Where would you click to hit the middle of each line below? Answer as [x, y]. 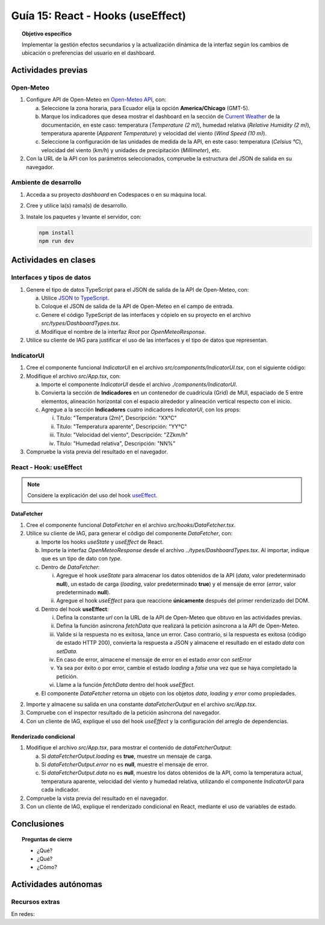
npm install [57, 232]
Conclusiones [38, 824]
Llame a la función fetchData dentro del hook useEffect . [125, 685]
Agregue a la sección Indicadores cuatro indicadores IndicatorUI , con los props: [141, 410]
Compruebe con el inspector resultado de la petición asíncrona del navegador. [123, 713]
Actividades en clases [53, 260]
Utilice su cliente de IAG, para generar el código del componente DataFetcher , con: [129, 533]
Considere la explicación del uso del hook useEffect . [92, 496]
